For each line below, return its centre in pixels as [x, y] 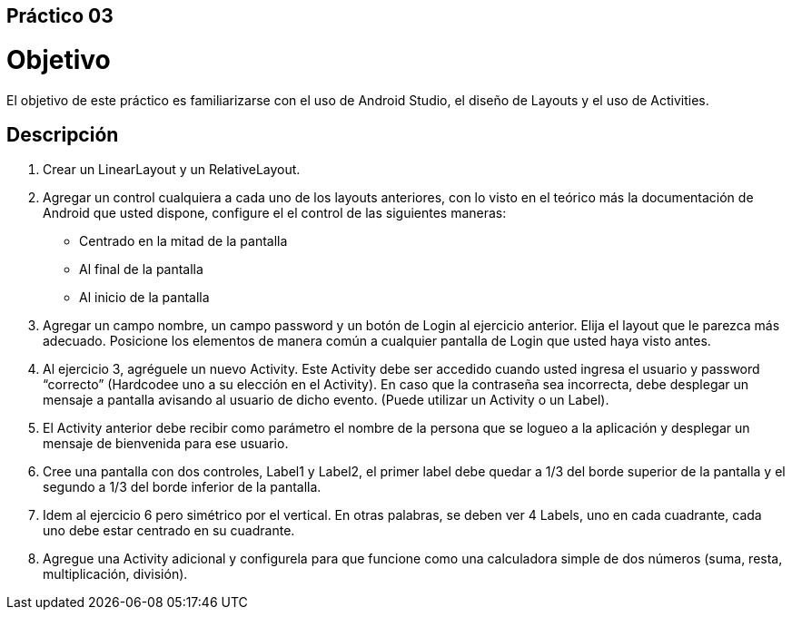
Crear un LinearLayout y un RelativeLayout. [172, 170]
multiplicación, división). [115, 574]
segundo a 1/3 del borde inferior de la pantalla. [182, 487]
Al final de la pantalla [141, 269]
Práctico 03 [60, 16]
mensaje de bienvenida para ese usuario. [166, 444]
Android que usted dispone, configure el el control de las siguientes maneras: [275, 213]
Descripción [63, 134]
